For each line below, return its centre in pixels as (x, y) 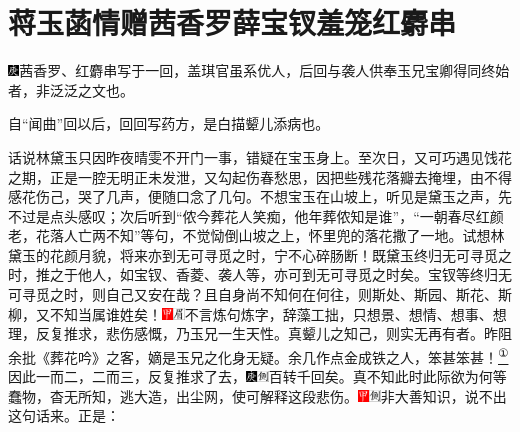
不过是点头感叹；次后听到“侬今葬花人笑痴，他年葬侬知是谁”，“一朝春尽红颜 (256, 215)
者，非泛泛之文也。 (71, 89)
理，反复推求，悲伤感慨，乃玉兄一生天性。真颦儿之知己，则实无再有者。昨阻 (260, 333)
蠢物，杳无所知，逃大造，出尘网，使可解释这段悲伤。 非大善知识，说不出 (257, 395)
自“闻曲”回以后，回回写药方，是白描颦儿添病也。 (169, 123)
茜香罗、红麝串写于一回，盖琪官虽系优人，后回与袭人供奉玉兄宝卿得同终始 (264, 70)
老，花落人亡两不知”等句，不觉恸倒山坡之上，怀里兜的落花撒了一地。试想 (249, 235)
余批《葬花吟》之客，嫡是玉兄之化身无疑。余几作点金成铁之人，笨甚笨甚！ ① (258, 355)
